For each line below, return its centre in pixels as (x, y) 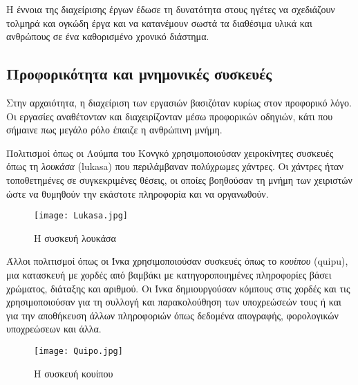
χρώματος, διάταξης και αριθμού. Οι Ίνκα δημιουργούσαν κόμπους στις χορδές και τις (178, 288)
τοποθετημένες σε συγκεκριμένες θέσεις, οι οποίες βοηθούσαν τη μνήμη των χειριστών (179, 179)
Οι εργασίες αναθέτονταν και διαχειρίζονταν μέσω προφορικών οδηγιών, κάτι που (170, 116)
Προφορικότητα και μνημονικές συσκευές (139, 74)
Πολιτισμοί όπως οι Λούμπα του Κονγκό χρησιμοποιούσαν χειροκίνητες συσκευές (170, 152)
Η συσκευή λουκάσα (75, 237)
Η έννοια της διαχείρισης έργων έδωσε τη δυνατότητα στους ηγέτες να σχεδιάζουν (171, 9)
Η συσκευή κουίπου (74, 373)
